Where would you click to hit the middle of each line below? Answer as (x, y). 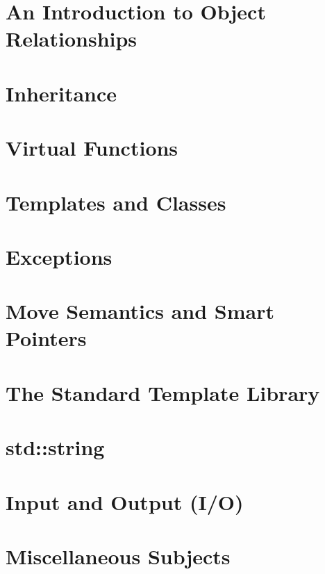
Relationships (72, 39)
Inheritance (61, 93)
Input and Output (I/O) (125, 501)
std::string (55, 447)
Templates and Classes (116, 202)
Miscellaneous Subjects (118, 556)
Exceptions (59, 256)
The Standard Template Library (163, 392)
